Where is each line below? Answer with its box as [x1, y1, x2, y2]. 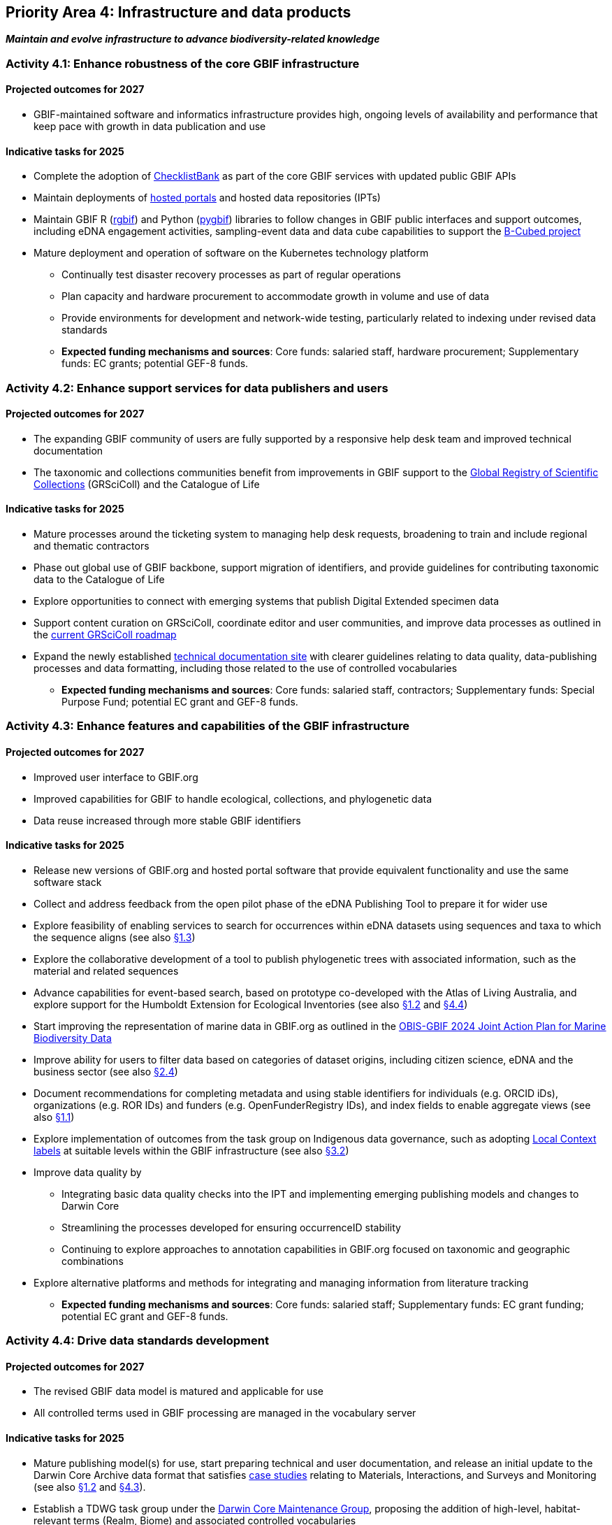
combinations [61, 1254, 124, 1267]
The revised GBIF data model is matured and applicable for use [34, 1385, 323, 1398]
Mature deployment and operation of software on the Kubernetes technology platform [34, 247, 429, 259]
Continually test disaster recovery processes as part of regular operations [61, 269, 401, 281]
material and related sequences [34, 964, 179, 977]
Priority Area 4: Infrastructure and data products [6, 3, 351, 21]
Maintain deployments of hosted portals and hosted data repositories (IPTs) [34, 192, 381, 204]
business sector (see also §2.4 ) [34, 1065, 178, 1077]
